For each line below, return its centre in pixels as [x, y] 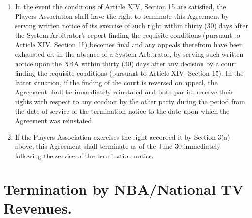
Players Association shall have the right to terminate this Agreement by [122, 16]
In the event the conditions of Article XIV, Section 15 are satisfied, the [120, 6]
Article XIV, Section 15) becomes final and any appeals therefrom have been [129, 44]
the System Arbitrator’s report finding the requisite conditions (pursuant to [127, 35]
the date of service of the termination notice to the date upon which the [122, 111]
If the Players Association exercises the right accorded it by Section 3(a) [122, 136]
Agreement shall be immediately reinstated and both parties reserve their [124, 92]
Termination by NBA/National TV [124, 189]
